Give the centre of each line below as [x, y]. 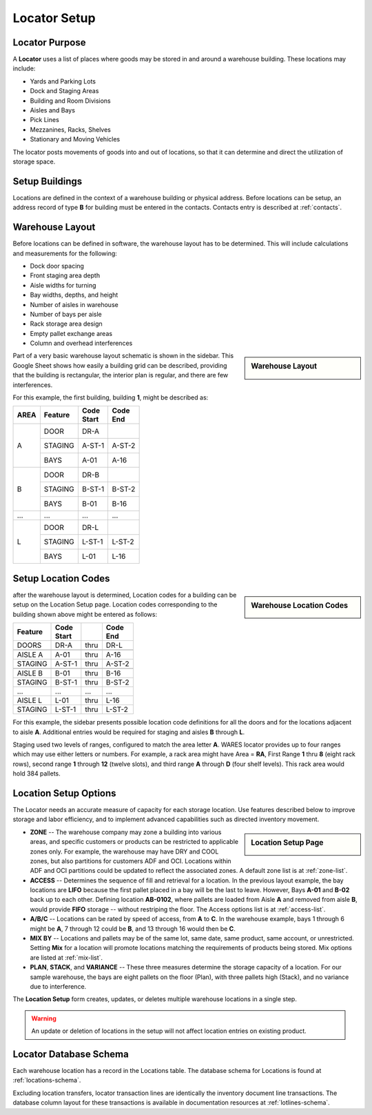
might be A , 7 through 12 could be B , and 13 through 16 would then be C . [133, 929]
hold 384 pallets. [37, 773]
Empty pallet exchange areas [71, 333]
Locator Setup [54, 18]
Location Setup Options [64, 793]
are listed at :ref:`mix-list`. [66, 957]
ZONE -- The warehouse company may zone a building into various [126, 832]
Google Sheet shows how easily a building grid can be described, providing [120, 365]
